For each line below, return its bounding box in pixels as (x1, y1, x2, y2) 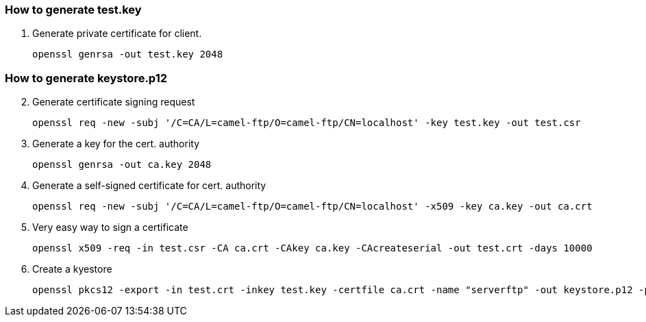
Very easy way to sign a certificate (32, 221, 188, 234)
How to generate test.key (5, 3, 142, 16)
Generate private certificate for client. (32, 27, 202, 40)
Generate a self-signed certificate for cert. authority (32, 179, 266, 192)
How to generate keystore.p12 (5, 71, 167, 85)
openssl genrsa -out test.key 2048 (32, 49, 223, 60)
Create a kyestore (32, 263, 112, 275)
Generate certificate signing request (32, 96, 195, 108)
